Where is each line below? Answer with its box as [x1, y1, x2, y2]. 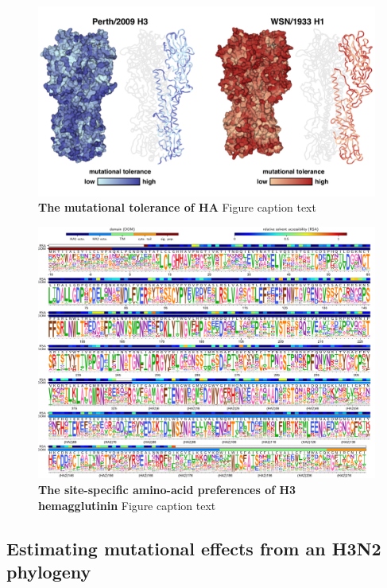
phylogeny [6, 559, 91, 583]
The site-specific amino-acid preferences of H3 [38, 481, 296, 498]
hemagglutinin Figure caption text [38, 496, 216, 513]
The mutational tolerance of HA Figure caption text [38, 199, 316, 216]
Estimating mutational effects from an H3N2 [6, 535, 381, 560]
